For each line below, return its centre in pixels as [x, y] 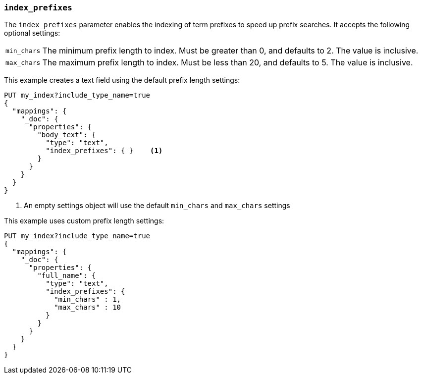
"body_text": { [67, 135]
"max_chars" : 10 [88, 307]
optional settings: [32, 33]
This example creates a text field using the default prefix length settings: [122, 80]
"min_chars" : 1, [88, 299]
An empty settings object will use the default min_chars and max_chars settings [157, 206]
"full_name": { [67, 276]
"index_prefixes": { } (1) [104, 151]
